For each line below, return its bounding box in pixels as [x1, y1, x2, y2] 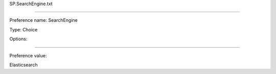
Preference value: [9, 52, 47, 58]
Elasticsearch [9, 61, 38, 68]
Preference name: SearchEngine [9, 17, 78, 23]
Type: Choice [9, 26, 38, 32]
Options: [9, 36, 28, 42]
